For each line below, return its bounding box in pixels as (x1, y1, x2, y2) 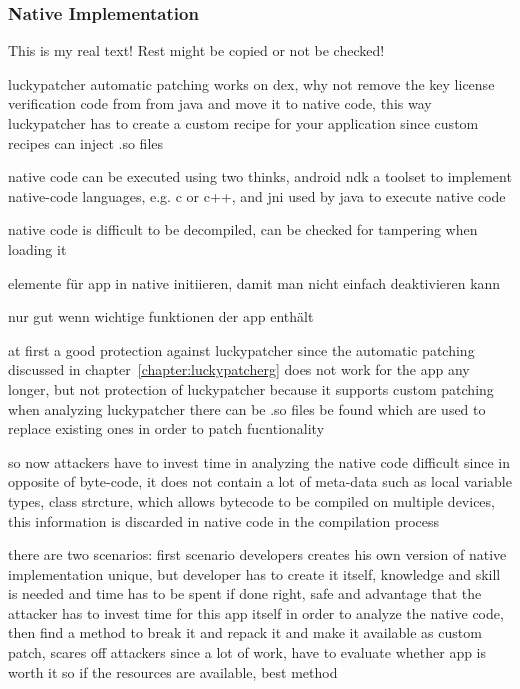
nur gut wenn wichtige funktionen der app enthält (8, 306, 314, 327)
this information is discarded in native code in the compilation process (8, 510, 440, 531)
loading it (8, 238, 67, 259)
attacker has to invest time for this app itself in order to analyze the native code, (8, 602, 504, 623)
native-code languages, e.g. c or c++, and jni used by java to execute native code (8, 185, 506, 206)
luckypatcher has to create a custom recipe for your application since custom (8, 113, 479, 133)
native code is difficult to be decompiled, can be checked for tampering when (8, 219, 478, 240)
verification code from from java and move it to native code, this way (8, 93, 432, 114)
